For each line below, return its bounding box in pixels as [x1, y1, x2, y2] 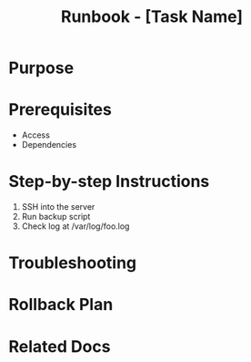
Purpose [8, 57, 75, 78]
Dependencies [21, 140, 77, 150]
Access [21, 129, 51, 140]
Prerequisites [8, 99, 113, 120]
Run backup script [21, 212, 91, 222]
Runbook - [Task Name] [61, 6, 243, 27]
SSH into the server [21, 202, 95, 212]
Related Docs [8, 336, 111, 357]
